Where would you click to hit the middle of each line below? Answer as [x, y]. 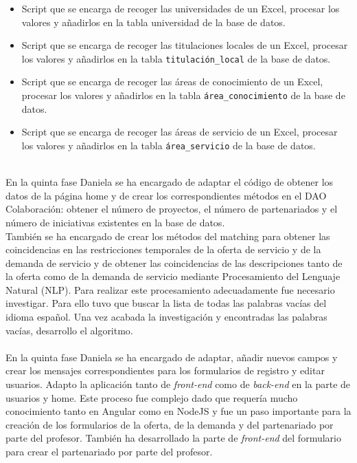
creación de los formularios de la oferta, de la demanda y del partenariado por [170, 424]
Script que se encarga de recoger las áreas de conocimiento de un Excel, [172, 82]
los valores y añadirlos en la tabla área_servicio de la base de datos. [169, 145]
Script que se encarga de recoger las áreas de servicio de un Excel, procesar [180, 132]
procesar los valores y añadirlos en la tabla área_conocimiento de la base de [183, 95]
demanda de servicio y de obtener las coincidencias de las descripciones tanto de [174, 262]
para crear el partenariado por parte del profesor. [109, 451]
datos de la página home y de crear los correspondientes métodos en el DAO [166, 195]
